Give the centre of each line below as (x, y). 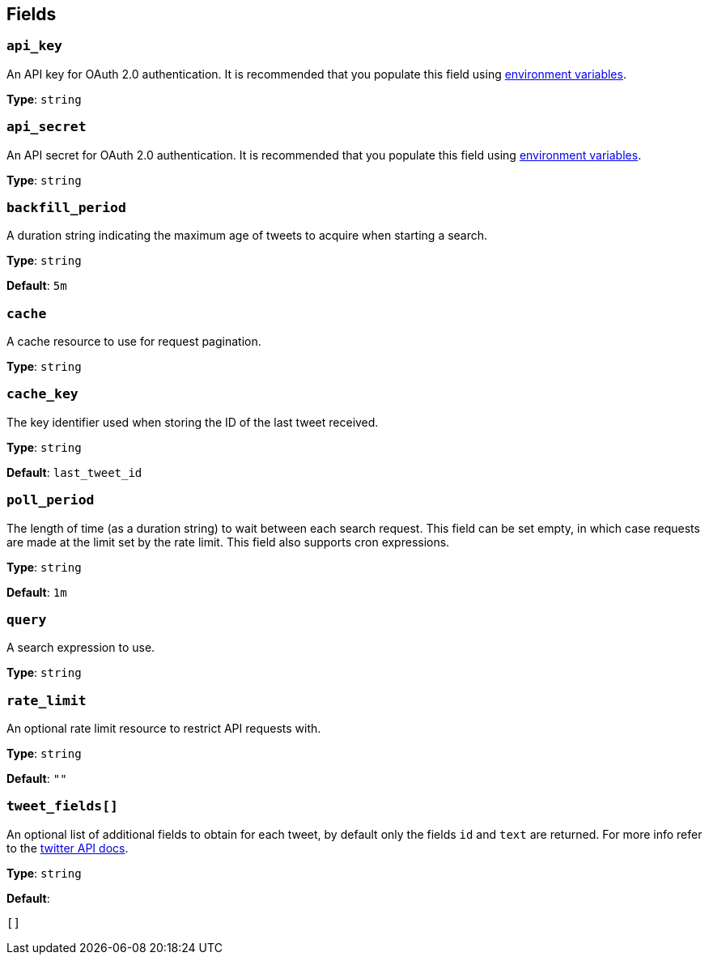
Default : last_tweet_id (74, 472)
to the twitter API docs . (68, 848)
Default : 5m (37, 286)
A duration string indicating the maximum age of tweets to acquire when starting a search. (247, 236)
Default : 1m (37, 592)
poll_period (51, 500)
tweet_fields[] (62, 806)
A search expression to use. (81, 648)
